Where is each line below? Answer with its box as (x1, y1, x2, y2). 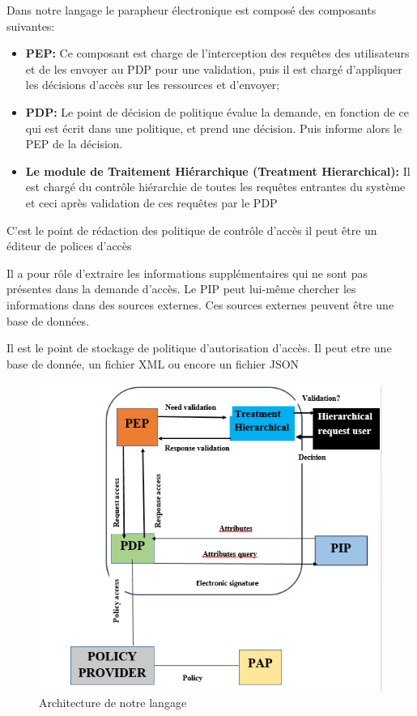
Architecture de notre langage (39, 693, 187, 710)
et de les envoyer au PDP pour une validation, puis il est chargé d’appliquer (25, 60, 402, 77)
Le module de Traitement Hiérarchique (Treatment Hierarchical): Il (25, 162, 411, 179)
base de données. (6, 312, 90, 329)
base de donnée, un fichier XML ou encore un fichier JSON (6, 355, 300, 372)
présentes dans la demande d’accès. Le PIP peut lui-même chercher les (6, 280, 356, 297)
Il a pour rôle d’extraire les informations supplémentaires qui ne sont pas (6, 264, 368, 281)
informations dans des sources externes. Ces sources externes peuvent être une (6, 296, 394, 313)
